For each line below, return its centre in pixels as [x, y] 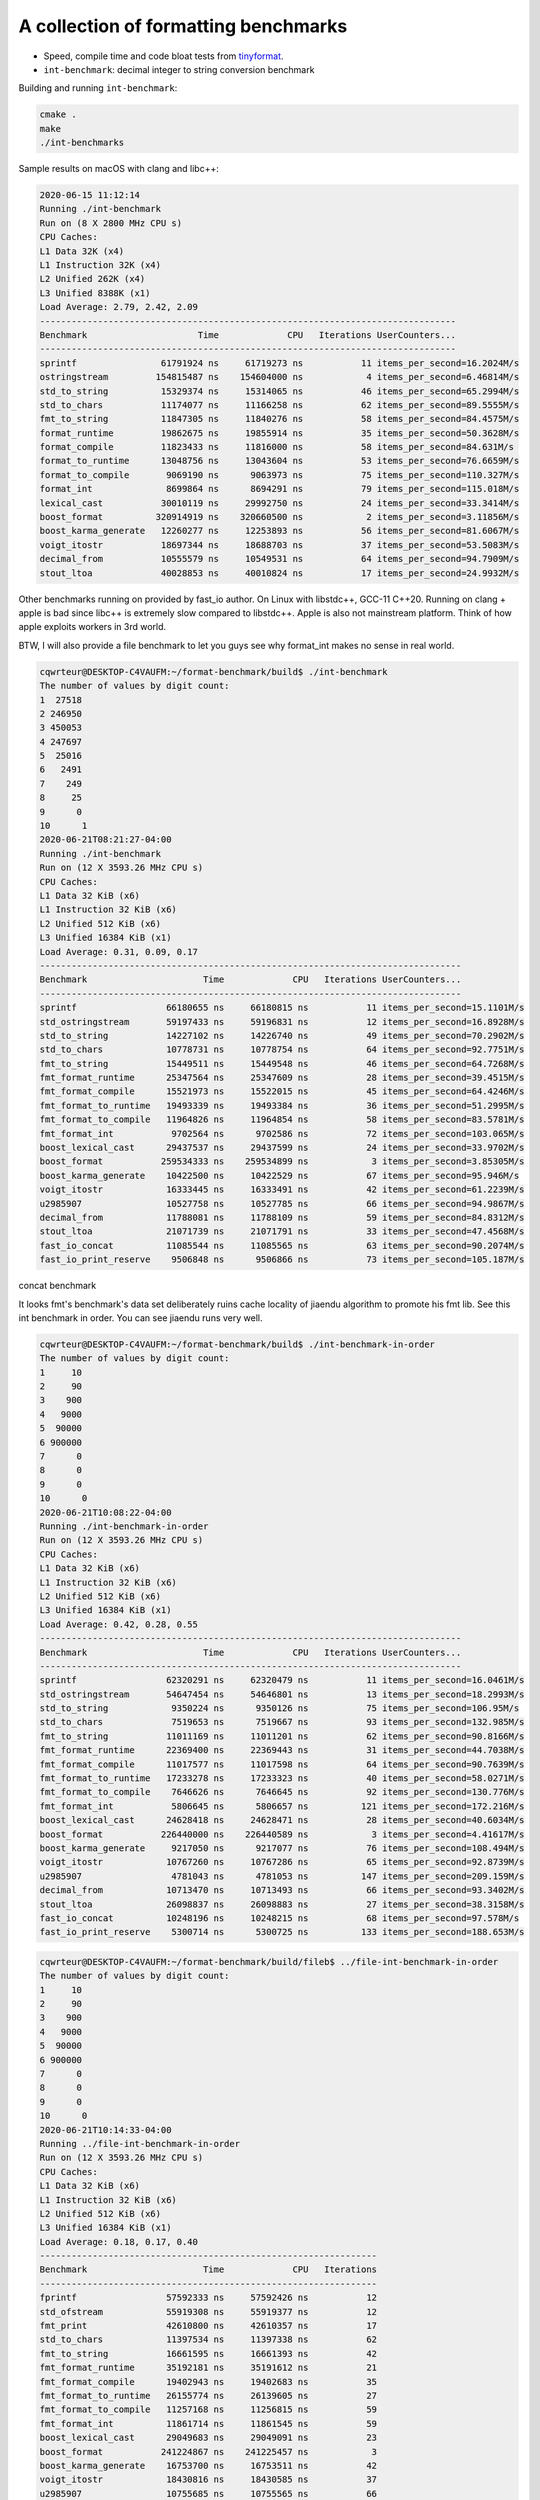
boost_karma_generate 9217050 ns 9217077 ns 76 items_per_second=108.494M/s [282, 1848]
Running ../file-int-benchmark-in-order [139, 2143]
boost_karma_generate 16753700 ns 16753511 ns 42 [208, 2465]
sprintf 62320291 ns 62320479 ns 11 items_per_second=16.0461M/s [282, 1680]
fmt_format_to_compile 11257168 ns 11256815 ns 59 [208, 2409]
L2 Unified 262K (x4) [92, 279]
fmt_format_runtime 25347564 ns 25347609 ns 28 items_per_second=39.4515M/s [282, 1078]
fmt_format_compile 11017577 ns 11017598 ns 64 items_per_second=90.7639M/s [282, 1764]
